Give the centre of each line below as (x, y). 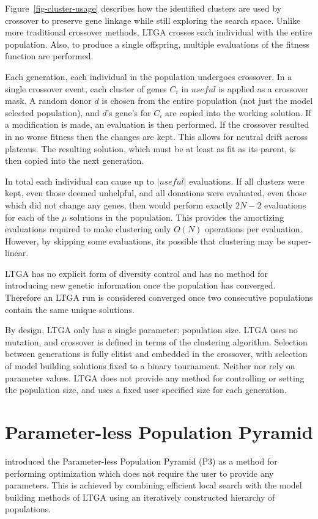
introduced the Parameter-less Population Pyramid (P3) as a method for (141, 461)
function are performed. (49, 56)
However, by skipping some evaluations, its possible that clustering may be (145, 241)
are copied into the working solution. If (238, 112)
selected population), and (52, 112)
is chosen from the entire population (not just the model (207, 101)
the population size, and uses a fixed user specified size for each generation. (146, 390)
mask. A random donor (48, 101)
